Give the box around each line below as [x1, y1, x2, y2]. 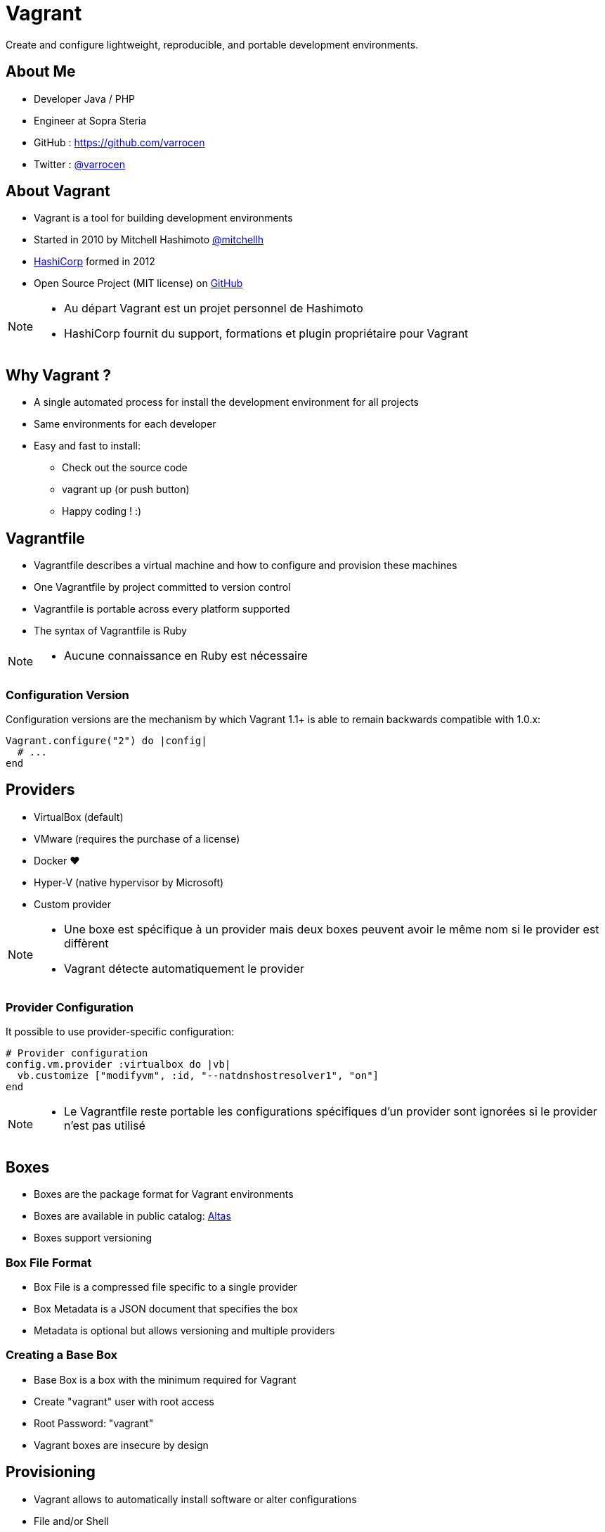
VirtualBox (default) [34, 810, 124, 823]
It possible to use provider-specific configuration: [6, 1026, 235, 1038]
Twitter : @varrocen [34, 158, 125, 170]
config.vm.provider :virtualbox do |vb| [6, 1059, 231, 1071]
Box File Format [6, 1255, 92, 1270]
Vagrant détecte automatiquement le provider [64, 961, 304, 976]
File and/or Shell [34, 1514, 109, 1527]
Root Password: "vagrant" [34, 1417, 154, 1429]
